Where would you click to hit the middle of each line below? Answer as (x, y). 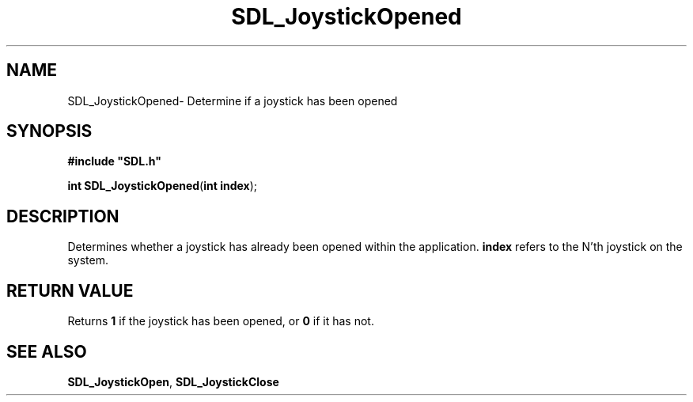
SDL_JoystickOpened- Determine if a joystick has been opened (233, 100)
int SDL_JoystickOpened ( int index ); (163, 186)
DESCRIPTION (63, 216)
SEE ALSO (47, 351)
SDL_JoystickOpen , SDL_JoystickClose (173, 381)
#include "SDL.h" (114, 161)
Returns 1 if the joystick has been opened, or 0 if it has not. (221, 321)
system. (88, 260)
